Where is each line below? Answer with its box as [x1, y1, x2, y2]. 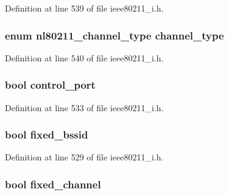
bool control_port [5, 77, 96, 92]
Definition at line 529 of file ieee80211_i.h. [5, 151, 164, 163]
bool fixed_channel [5, 176, 101, 191]
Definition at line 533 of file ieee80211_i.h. [5, 101, 164, 114]
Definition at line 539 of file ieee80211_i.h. [5, 2, 164, 14]
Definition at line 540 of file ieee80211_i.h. [5, 51, 164, 64]
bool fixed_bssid [5, 127, 88, 142]
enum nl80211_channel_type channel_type [5, 27, 224, 43]
